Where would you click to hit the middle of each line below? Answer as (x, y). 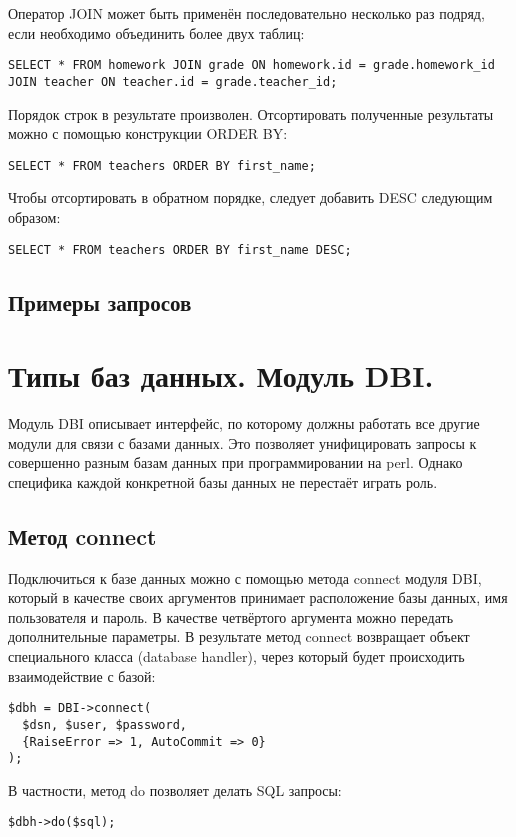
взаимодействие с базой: (82, 675)
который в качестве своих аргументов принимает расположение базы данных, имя (258, 597)
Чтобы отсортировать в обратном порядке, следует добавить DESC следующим (250, 197)
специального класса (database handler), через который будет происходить (236, 656)
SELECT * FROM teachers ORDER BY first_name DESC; (180, 249)
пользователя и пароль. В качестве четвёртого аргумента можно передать (231, 616)
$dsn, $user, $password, (104, 724)
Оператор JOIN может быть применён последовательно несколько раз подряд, (246, 13)
